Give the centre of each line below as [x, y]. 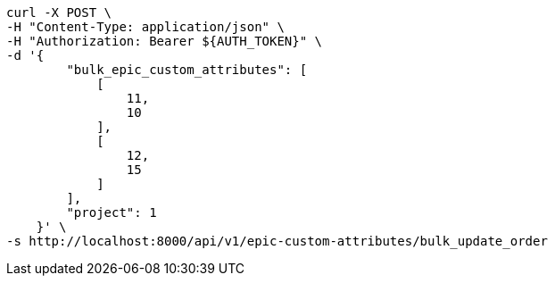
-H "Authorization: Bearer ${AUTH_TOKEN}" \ [165, 41]
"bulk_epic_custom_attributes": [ [187, 70]
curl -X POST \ [59, 12]
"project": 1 [112, 212]
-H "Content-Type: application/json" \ [145, 27]
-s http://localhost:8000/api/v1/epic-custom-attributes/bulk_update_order [277, 241]
